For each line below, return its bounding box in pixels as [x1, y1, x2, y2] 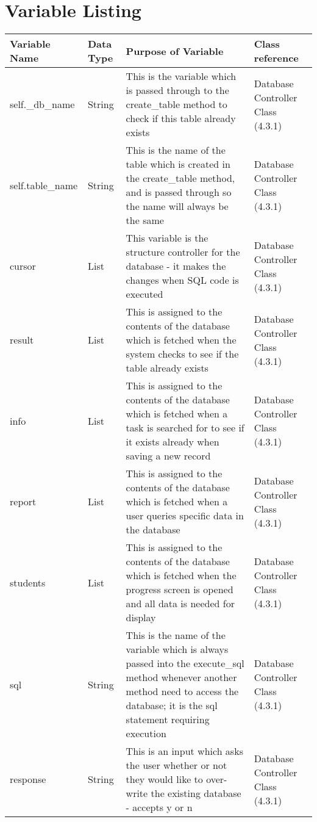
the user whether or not [126, 758, 227, 773]
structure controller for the [126, 245, 240, 259]
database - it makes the [126, 259, 226, 273]
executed [126, 287, 163, 301]
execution [126, 726, 166, 741]
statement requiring [126, 712, 210, 727]
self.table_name [10, 178, 78, 192]
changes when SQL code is [126, 273, 239, 287]
